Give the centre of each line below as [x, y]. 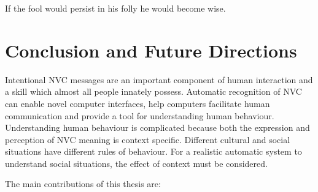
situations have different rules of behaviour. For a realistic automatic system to [153, 151]
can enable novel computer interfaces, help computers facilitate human [138, 103]
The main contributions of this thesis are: [83, 184]
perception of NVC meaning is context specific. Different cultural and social [148, 139]
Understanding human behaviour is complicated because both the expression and [157, 127]
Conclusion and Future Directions [151, 50]
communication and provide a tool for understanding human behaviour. [140, 115]
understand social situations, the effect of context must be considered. [136, 163]
